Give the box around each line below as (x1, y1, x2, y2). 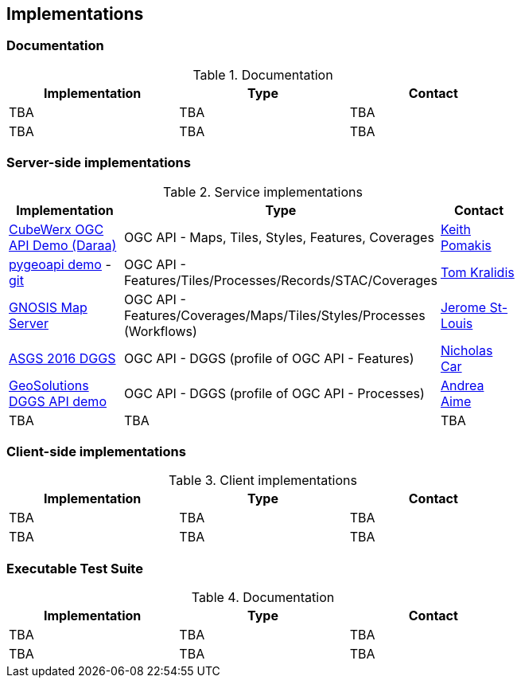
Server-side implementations (6, 154, 191, 171)
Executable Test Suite (6, 560, 143, 577)
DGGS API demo (9, 393, 107, 409)
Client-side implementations (6, 443, 186, 459)
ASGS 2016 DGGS (9, 350, 116, 366)
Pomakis (440, 236, 492, 253)
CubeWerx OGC (9, 221, 104, 237)
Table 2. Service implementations (163, 183, 363, 200)
